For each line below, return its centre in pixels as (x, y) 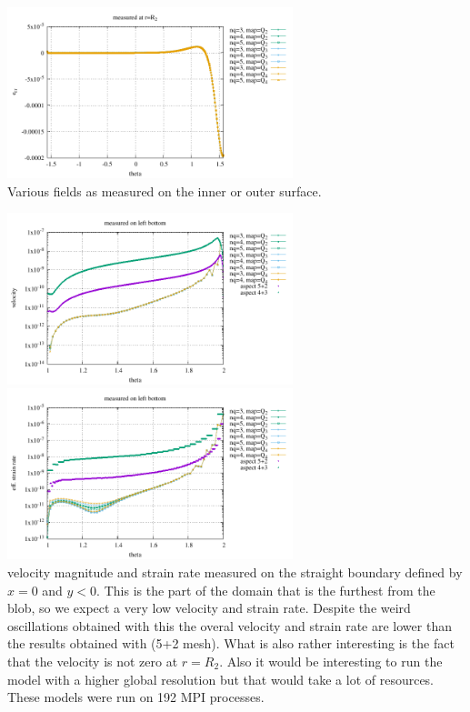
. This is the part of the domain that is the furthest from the (266, 590)
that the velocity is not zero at (93, 661)
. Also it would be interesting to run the (331, 661)
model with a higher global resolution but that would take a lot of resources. (221, 679)
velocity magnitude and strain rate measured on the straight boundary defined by (235, 572)
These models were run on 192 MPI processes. (136, 697)
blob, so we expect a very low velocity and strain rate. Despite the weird (209, 608)
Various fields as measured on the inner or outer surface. (165, 191)
